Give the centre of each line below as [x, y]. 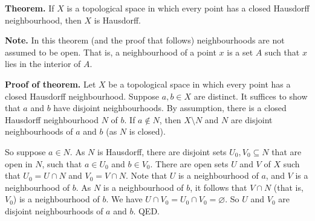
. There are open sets [189, 163]
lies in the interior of [43, 64]
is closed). [147, 131]
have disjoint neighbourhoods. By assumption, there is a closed [170, 108]
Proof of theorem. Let [50, 84]
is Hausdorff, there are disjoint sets [162, 151]
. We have [124, 199]
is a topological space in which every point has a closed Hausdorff [188, 8]
